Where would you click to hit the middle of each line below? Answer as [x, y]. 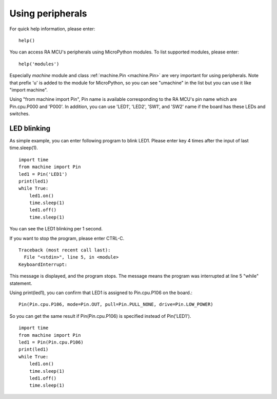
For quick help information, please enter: [52, 29]
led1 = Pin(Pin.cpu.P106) [51, 342]
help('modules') [39, 64]
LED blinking [30, 128]
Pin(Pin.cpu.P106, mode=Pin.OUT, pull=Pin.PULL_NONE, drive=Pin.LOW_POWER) [116, 304]
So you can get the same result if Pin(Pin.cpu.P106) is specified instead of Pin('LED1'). [101, 316]
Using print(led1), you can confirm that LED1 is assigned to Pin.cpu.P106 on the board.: [101, 293]
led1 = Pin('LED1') [43, 174]
